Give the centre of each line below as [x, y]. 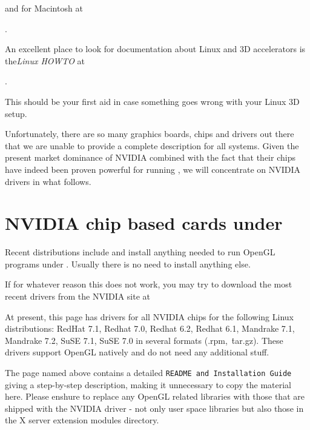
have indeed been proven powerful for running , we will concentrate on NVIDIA [153, 169]
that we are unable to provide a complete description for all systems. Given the [152, 145]
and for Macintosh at [44, 8]
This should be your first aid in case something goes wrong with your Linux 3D [152, 101]
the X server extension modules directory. [82, 420]
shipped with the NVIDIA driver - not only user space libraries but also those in [154, 408]
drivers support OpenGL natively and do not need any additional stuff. [137, 352]
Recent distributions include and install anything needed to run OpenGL [140, 252]
